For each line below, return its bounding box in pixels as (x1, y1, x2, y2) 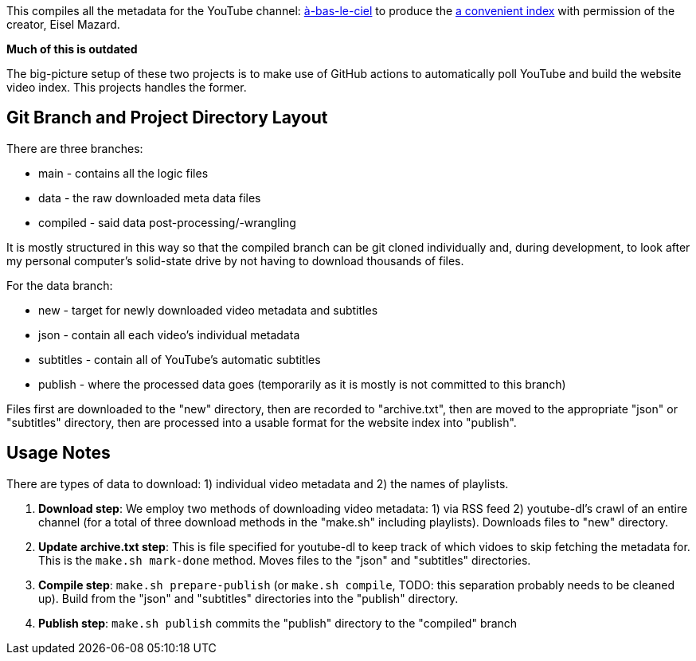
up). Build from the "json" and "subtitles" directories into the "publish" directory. (38, 591, 459, 605)
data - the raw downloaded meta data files (38, 190, 261, 205)
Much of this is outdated (6, 42, 138, 56)
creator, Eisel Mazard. (6, 18, 120, 31)
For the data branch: (6, 278, 113, 292)
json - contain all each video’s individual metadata (38, 327, 300, 342)
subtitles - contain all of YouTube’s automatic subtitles (38, 352, 321, 366)
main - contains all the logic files (38, 166, 209, 180)
